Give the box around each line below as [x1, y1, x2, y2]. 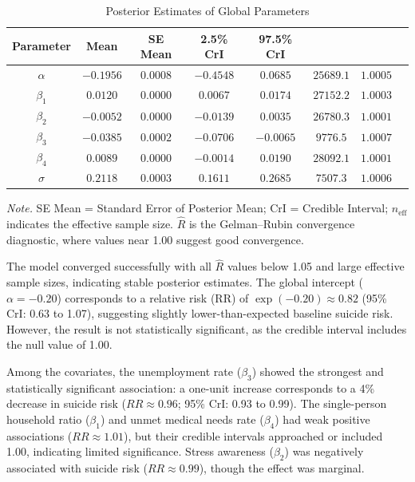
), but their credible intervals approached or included [124, 427, 383, 444]
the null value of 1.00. [6, 336, 113, 353]
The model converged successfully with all [6, 258, 211, 275]
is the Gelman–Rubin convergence [188, 215, 355, 231]
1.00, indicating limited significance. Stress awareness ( [6, 443, 274, 460]
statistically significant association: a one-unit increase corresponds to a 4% [6, 379, 375, 396]
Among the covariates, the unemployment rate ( [6, 362, 242, 379]
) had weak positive [275, 410, 370, 427]
